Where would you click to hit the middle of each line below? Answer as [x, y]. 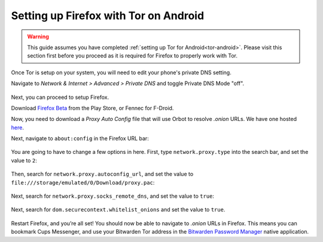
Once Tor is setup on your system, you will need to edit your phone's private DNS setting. [121, 72]
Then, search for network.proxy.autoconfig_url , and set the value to [102, 174]
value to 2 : [24, 160]
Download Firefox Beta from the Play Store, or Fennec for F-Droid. [92, 108]
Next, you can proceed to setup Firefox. [60, 97]
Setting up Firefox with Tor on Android [108, 16]
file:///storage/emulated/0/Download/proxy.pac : [83, 182]
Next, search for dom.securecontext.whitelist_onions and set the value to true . [118, 210]
